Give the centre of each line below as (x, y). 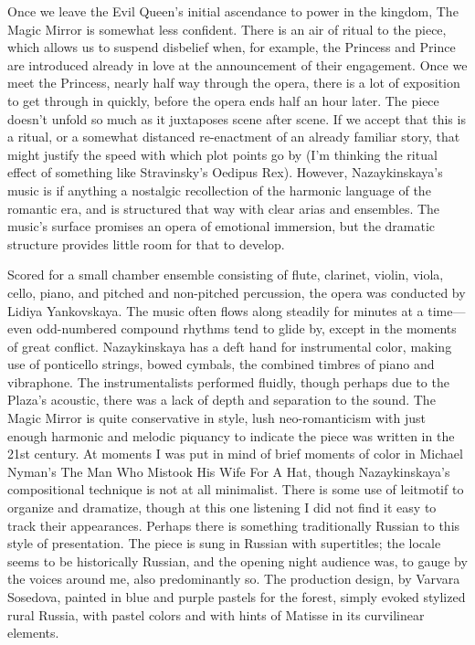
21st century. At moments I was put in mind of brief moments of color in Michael (235, 454)
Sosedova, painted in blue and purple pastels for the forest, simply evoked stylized (237, 597)
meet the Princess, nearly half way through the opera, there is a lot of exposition (234, 83)
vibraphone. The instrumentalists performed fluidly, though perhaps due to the (228, 381)
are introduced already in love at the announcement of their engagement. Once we (237, 64)
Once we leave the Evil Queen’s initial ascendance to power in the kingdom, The (233, 11)
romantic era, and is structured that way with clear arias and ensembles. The (224, 208)
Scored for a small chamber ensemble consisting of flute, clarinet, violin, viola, (226, 275)
